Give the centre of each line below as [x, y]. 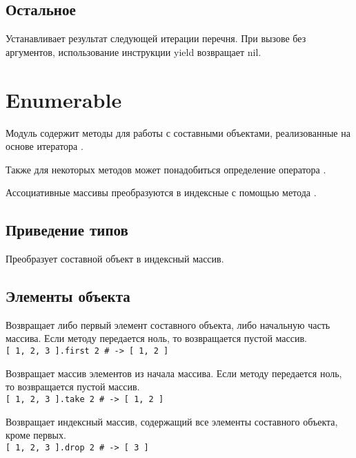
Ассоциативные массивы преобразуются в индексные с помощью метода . [161, 192]
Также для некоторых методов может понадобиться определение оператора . [166, 169]
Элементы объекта [68, 296]
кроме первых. [36, 435]
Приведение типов [67, 230]
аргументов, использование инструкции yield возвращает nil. [133, 51]
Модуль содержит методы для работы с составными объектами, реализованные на [178, 132]
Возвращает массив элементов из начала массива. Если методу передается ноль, [174, 373]
